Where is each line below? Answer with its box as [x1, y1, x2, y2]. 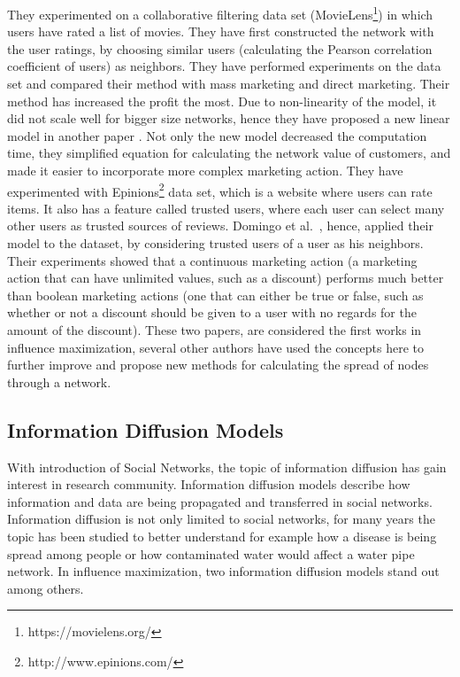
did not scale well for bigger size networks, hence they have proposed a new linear [7, 109, 450, 128]
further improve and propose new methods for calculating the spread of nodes [7, 355, 429, 374]
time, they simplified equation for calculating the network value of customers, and [7, 144, 451, 162]
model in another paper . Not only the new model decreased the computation [7, 126, 427, 144]
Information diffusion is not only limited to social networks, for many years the [7, 510, 435, 528]
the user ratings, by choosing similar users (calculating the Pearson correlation [7, 39, 433, 58]
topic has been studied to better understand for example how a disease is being [7, 526, 437, 545]
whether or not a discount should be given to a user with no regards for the [7, 303, 417, 322]
